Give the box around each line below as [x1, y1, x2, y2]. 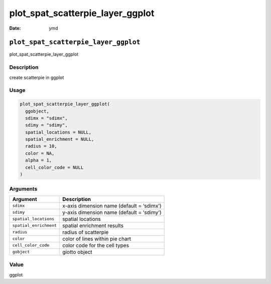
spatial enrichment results [62, 222, 124, 229]
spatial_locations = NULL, [25, 129, 92, 135]
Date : [9, 25, 21, 31]
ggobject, [25, 108, 50, 114]
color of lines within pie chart [62, 235, 131, 242]
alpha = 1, [25, 157, 52, 163]
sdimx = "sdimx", [25, 115, 68, 121]
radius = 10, [25, 143, 57, 149]
